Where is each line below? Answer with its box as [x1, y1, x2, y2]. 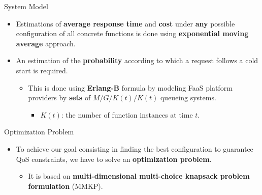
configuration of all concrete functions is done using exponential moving [16, 28, 249, 39]
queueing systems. [160, 92, 216, 103]
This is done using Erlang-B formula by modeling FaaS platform [28, 82, 233, 93]
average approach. [16, 38, 76, 48]
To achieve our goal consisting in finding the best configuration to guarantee [16, 143, 253, 154]
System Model [4, 1, 48, 11]
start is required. [16, 65, 68, 75]
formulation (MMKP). [28, 180, 103, 191]
